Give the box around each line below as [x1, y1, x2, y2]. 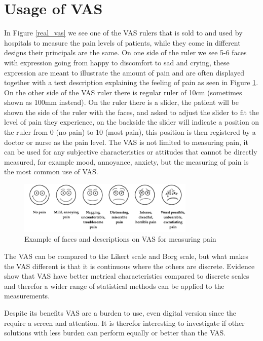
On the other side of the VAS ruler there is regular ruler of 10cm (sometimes [4, 87, 242, 97]
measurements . [4, 290, 50, 301]
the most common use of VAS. [4, 166, 98, 177]
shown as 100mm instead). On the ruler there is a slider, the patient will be [4, 97, 239, 107]
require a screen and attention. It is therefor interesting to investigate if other [4, 317, 245, 328]
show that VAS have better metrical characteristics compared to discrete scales [4, 271, 249, 281]
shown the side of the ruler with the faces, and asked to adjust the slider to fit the [4, 106, 259, 117]
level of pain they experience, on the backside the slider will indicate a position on [4, 117, 259, 127]
